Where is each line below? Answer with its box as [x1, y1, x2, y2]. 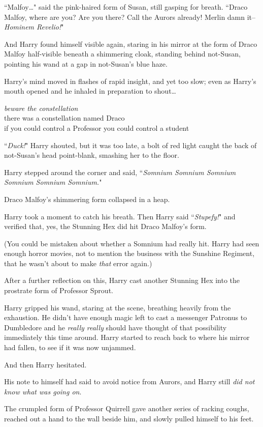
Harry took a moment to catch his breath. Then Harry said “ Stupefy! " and [4, 211, 236, 221]
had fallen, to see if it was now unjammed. [4, 342, 136, 353]
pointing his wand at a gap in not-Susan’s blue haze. [4, 58, 168, 69]
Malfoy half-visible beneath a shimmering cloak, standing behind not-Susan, [4, 48, 241, 59]
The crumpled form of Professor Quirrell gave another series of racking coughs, [4, 403, 249, 414]
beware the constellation [4, 102, 78, 113]
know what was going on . [4, 386, 82, 396]
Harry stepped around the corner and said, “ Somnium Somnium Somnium [4, 166, 236, 177]
